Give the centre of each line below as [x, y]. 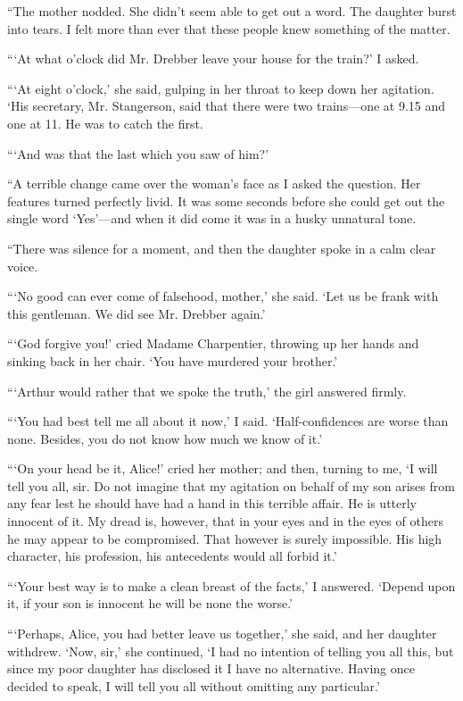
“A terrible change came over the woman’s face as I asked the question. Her [214, 184]
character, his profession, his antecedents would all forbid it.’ [172, 556]
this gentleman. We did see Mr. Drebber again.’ [136, 313]
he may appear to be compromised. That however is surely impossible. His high [225, 538]
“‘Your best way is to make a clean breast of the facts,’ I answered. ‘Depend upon [231, 585]
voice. [23, 266]
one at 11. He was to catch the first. [105, 123]
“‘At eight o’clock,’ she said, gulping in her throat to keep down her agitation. [221, 88]
